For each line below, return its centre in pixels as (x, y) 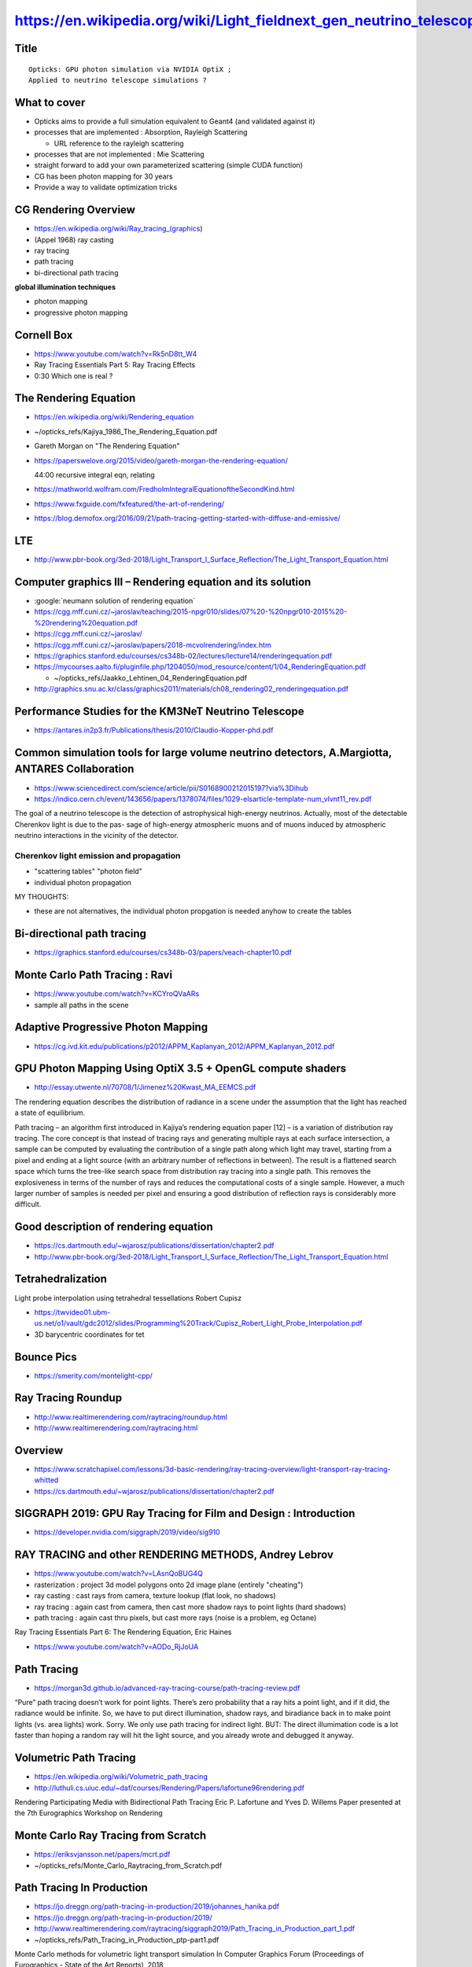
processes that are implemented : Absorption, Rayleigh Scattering (141, 132)
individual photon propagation (83, 882)
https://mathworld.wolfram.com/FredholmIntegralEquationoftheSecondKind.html (164, 489)
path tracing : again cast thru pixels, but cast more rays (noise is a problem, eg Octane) (175, 1618)
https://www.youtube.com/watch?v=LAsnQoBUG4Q (119, 1574)
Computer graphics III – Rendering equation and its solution (163, 582)
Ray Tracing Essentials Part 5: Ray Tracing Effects (115, 365)
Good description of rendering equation (114, 1227)
